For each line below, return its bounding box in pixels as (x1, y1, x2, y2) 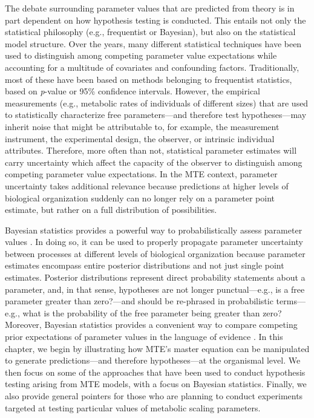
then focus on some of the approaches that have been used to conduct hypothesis (5, 365, 306, 378)
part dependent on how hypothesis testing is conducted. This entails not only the (5, 13, 306, 26)
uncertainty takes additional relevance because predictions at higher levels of (5, 179, 289, 192)
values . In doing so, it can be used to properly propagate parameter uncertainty (5, 235, 303, 248)
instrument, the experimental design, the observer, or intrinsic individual (5, 132, 275, 145)
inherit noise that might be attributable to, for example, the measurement (5, 120, 280, 132)
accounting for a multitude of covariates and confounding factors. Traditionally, (5, 60, 299, 73)
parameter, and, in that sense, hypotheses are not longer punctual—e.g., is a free (5, 282, 305, 295)
